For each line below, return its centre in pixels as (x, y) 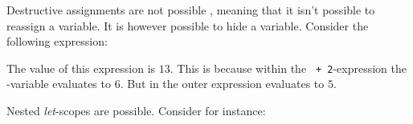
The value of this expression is (81, 68)
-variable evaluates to (59, 84)
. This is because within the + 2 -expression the (288, 68)
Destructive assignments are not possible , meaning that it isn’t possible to (191, 10)
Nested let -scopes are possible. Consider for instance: (136, 111)
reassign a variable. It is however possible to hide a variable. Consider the (188, 25)
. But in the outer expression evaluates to (222, 84)
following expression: (57, 41)
